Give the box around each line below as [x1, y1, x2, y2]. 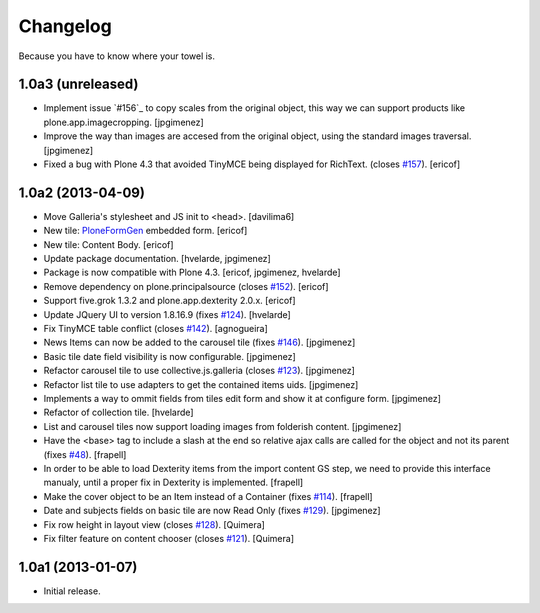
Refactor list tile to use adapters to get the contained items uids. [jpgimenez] [43, 378, 359, 390]
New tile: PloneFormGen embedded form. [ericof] [43, 225, 248, 237]
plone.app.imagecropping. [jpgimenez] [43, 116, 204, 128]
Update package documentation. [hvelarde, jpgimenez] [43, 253, 272, 265]
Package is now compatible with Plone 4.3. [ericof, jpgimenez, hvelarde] [43, 266, 341, 279]
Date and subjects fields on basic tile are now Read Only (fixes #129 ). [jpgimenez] [43, 505, 381, 517]
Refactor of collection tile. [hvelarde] [43, 406, 194, 419]
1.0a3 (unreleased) [18, 76, 139, 93]
